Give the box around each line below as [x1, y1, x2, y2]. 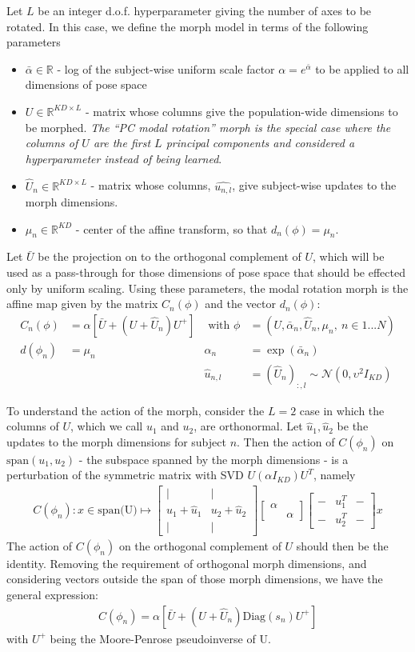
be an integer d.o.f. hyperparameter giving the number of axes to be [38, 2, 372, 18]
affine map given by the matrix [6, 295, 158, 312]
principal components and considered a [166, 134, 355, 151]
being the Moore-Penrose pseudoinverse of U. [50, 630, 271, 646]
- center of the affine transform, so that [75, 220, 268, 237]
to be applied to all [315, 60, 409, 77]
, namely [313, 466, 356, 483]
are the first [93, 134, 151, 151]
